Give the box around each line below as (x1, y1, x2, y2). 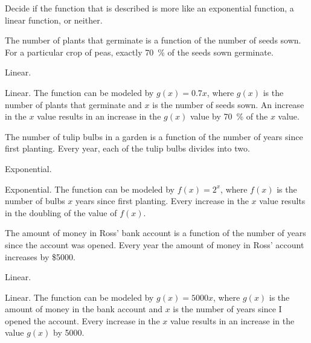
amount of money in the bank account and (5, 303, 162, 315)
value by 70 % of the (190, 110, 268, 123)
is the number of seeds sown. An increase (152, 98, 304, 111)
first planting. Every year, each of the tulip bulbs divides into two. (5, 142, 250, 155)
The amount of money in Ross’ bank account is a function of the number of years (5, 226, 306, 239)
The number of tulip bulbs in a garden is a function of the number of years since (5, 130, 303, 143)
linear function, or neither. (5, 13, 103, 26)
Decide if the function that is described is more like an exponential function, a (5, 2, 294, 14)
